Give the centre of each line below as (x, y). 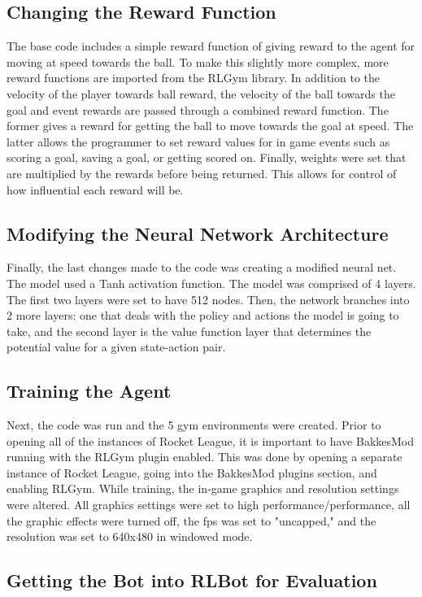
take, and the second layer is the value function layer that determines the (189, 331)
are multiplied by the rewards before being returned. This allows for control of (202, 173)
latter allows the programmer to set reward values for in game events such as (198, 141)
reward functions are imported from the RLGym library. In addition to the (194, 78)
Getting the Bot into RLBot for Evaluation (192, 580)
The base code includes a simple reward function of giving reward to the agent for (211, 46)
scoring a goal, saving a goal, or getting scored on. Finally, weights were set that (207, 157)
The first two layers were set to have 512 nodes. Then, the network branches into (208, 299)
